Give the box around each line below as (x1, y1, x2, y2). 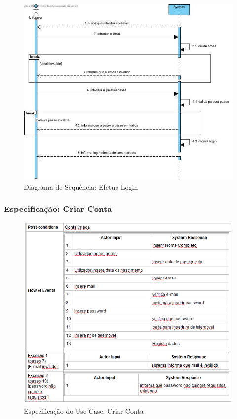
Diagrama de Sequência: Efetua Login (24, 181, 138, 192)
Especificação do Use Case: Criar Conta (24, 405, 144, 416)
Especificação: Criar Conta (4, 203, 112, 215)
